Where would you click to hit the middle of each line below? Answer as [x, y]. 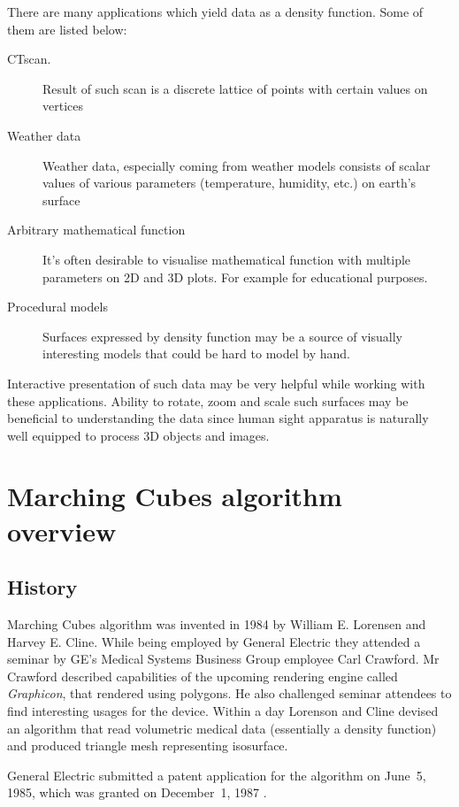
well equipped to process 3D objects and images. [138, 435]
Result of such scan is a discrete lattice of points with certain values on [235, 88]
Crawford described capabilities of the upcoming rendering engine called [203, 676]
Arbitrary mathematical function [96, 230]
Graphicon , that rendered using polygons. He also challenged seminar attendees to [229, 693]
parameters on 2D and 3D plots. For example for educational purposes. [235, 277]
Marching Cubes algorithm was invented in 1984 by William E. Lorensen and [217, 624]
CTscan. [29, 59]
